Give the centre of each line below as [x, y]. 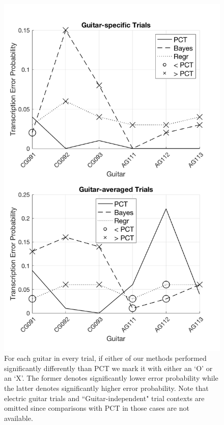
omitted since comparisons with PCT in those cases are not [97, 408]
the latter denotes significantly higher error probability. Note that [106, 388]
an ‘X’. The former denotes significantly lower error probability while [111, 378]
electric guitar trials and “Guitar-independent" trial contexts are [104, 398]
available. [19, 418]
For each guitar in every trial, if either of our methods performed [105, 358]
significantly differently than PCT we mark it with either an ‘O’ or [108, 368]
